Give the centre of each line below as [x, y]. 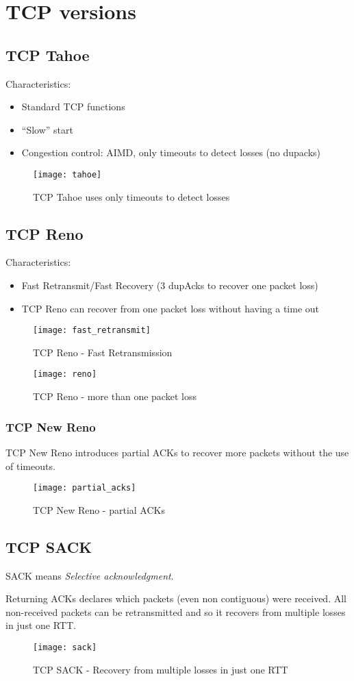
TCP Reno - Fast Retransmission [103, 352]
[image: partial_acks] [85, 488]
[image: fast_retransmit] [92, 331]
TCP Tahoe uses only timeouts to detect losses [131, 196]
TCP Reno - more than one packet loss [115, 396]
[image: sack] [65, 647]
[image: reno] [65, 374]
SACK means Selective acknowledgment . [90, 575]
